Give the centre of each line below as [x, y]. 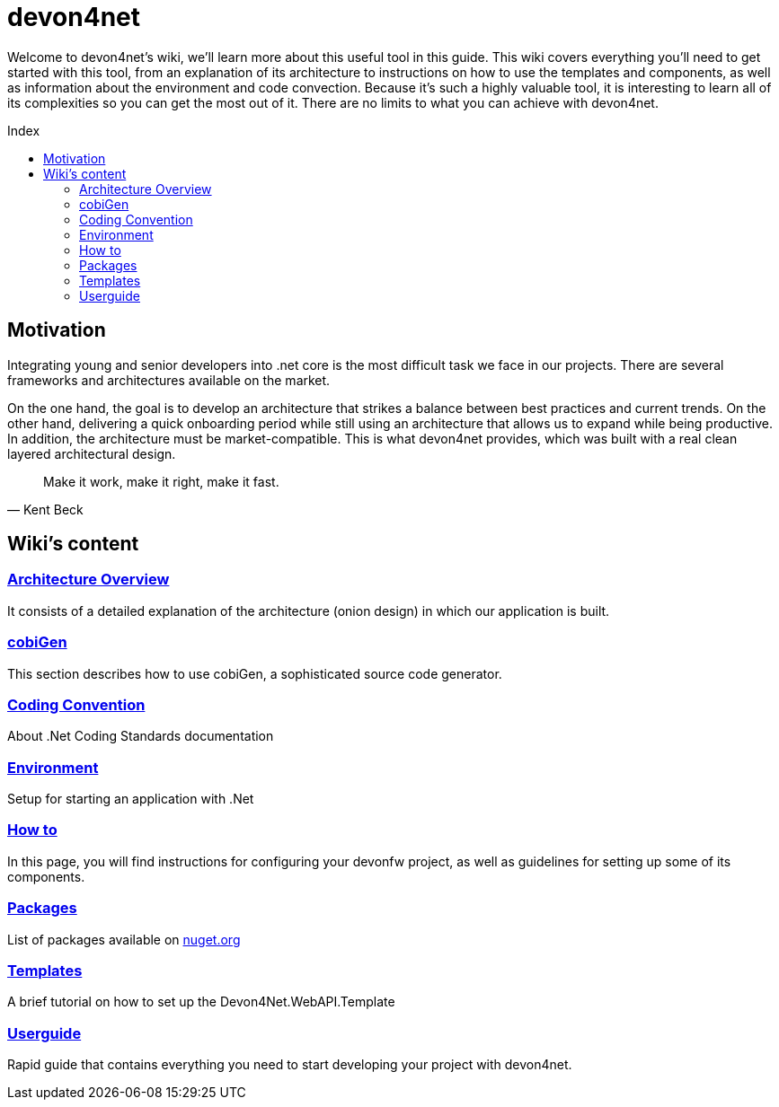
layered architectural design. [92, 453]
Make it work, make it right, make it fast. [161, 481]
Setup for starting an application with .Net [131, 799]
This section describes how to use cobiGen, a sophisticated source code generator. [255, 673]
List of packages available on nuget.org [124, 939]
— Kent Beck [45, 509]
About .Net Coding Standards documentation [141, 736]
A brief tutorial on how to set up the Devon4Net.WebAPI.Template [201, 1002]
